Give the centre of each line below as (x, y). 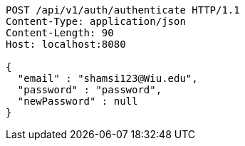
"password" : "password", (90, 90)
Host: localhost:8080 (66, 44)
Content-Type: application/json (96, 21)
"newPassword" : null (78, 101)
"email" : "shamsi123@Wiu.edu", (108, 78)
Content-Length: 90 (60, 33)
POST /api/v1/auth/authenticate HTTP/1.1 (123, 10)
